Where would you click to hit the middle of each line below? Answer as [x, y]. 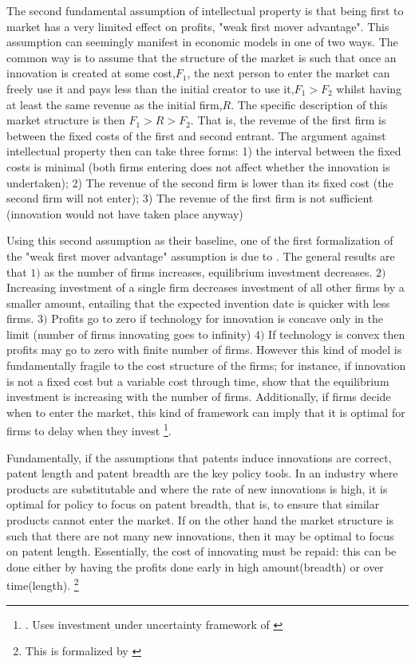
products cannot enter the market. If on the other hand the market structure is [200, 520]
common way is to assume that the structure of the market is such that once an [202, 57]
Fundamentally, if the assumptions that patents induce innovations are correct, [199, 457]
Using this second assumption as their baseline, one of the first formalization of [200, 240]
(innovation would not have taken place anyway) [125, 213]
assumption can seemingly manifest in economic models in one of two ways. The [202, 42]
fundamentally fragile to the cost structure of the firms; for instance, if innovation [206, 365]
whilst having [369, 88]
